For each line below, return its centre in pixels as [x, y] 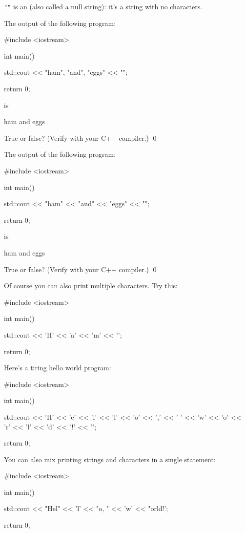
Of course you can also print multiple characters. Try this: [91, 286]
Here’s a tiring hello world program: [58, 368]
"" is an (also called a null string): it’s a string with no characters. [103, 6]
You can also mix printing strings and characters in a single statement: [110, 459]
